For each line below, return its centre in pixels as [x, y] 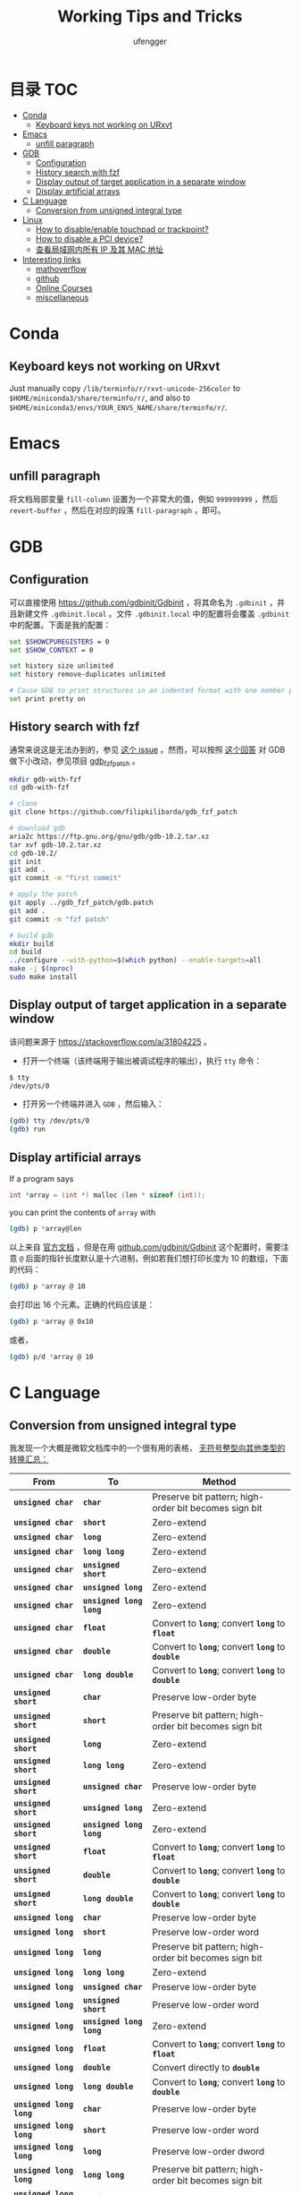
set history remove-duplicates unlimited [87, 675]
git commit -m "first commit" [66, 878]
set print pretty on [48, 699]
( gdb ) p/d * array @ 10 [51, 1357]
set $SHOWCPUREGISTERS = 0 [59, 642]
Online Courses [64, 287]
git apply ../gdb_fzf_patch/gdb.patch [81, 903]
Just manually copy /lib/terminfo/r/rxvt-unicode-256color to [125, 388]
